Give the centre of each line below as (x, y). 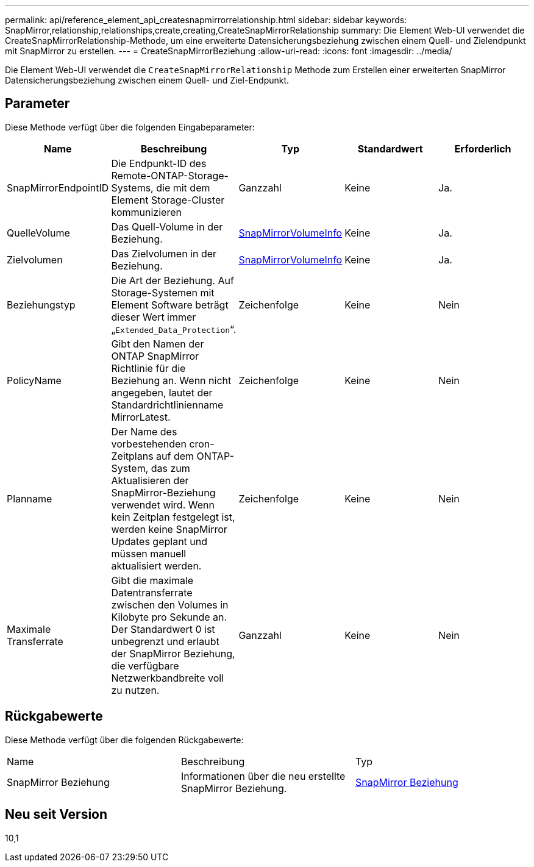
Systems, (132, 187)
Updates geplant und (159, 541)
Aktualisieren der (150, 480)
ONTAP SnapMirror (155, 356)
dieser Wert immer (154, 317)
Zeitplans (132, 456)
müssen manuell (149, 553)
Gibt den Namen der (158, 344)
